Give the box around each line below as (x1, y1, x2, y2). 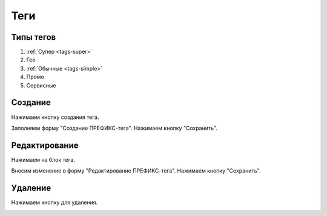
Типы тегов (11, 32, 56, 42)
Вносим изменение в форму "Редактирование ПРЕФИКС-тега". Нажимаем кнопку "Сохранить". (11, 167, 261, 174)
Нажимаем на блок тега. (11, 156, 76, 163)
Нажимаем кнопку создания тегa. (11, 113, 99, 121)
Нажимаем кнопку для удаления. (11, 199, 98, 206)
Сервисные (26, 81, 56, 89)
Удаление (11, 183, 51, 193)
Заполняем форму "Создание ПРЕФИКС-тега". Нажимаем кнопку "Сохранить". (11, 124, 218, 132)
